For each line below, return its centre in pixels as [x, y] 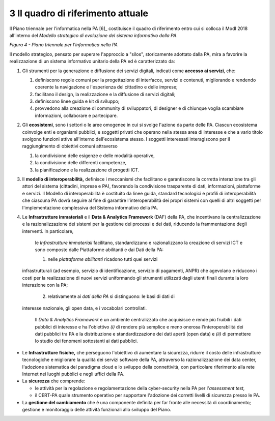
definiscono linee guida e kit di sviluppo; [77, 101]
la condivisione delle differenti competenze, [81, 163]
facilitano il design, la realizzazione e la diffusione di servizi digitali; [105, 94]
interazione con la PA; [45, 285]
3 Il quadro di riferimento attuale [79, 13]
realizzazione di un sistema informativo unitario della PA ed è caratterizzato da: [92, 62]
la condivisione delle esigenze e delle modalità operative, [95, 156]
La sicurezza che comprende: [54, 381]
